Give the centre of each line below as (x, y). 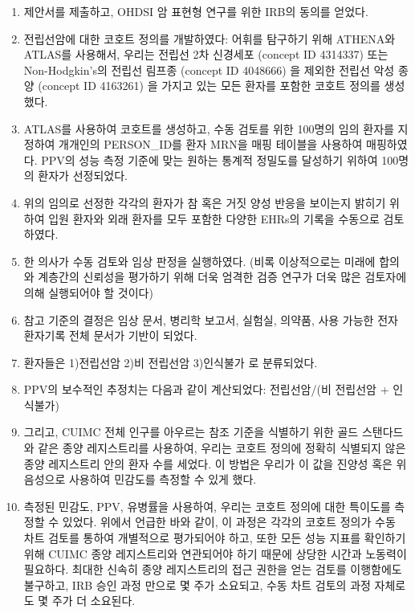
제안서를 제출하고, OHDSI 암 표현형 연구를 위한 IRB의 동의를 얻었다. (196, 11)
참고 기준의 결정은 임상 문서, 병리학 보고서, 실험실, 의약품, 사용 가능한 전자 (211, 319)
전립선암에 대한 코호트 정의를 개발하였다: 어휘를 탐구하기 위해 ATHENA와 (210, 38)
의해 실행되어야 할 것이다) (88, 292)
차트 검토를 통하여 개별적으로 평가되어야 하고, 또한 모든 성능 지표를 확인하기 (215, 538)
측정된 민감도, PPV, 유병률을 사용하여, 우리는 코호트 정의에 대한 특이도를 (207, 506)
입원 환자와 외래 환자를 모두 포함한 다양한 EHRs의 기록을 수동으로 (214, 218)
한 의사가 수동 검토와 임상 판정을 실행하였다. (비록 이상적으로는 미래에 (199, 261)
